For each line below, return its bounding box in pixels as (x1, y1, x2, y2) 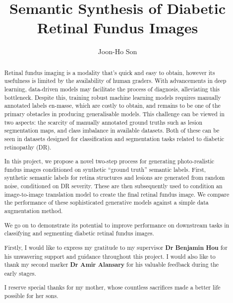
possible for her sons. (4, 292, 58, 300)
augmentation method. (4, 207, 63, 215)
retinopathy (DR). (4, 143, 52, 151)
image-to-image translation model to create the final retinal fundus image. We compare (4, 190, 230, 198)
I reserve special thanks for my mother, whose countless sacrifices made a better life (4, 283, 221, 292)
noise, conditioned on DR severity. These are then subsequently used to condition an (4, 182, 223, 190)
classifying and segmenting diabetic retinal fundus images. (4, 229, 154, 237)
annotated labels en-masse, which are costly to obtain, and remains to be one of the (4, 101, 221, 110)
